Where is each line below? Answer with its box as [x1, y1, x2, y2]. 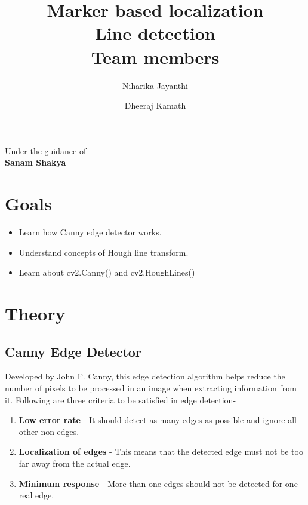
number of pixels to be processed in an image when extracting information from [5, 381, 297, 394]
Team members [91, 44, 220, 69]
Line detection [95, 21, 215, 45]
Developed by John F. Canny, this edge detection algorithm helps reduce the [5, 370, 285, 382]
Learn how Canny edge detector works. [19, 226, 162, 238]
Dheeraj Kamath [124, 99, 186, 112]
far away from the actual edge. [19, 457, 131, 469]
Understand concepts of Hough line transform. [19, 246, 189, 258]
